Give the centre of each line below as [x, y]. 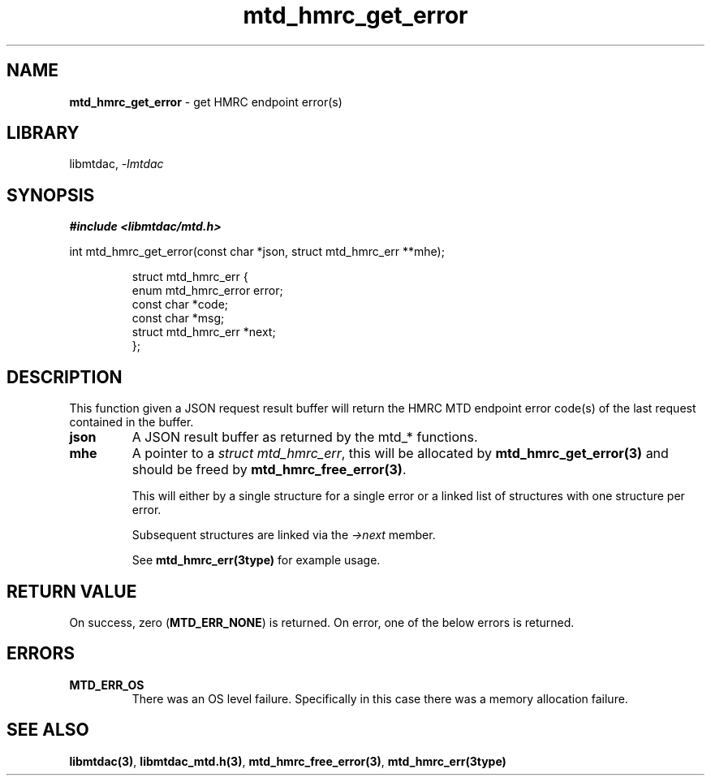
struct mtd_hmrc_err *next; [204, 332]
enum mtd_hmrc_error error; [207, 291]
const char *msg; [178, 318]
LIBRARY [43, 133]
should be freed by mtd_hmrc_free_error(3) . [269, 470]
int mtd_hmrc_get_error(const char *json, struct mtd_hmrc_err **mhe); [257, 252]
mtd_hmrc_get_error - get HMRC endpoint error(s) [206, 102]
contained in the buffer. [131, 422]
